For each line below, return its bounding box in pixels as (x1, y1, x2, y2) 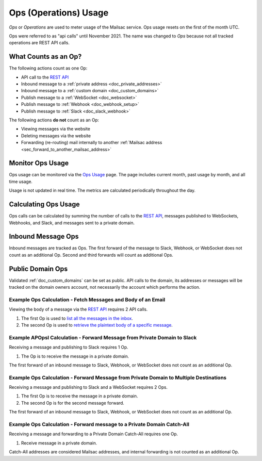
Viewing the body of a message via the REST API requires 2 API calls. (9, 306, 148, 313)
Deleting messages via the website (21, 132, 91, 138)
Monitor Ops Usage (9, 159, 69, 167)
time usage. (9, 179, 33, 184)
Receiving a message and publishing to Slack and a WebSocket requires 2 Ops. (9, 384, 168, 390)
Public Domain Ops (9, 264, 68, 273)
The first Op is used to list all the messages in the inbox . (21, 315, 133, 321)
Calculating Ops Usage (9, 200, 80, 209)
